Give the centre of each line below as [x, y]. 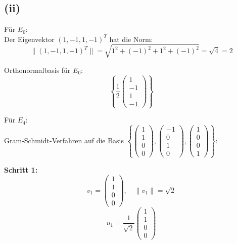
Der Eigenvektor [29, 39]
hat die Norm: [131, 39]
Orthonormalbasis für [37, 70]
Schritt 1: [21, 169]
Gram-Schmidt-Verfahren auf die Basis [64, 140]
